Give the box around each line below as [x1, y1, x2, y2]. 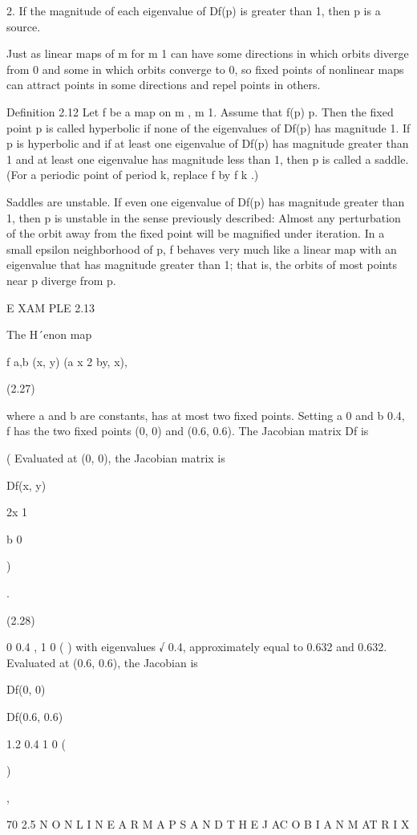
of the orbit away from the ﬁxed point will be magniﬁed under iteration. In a [6, 225, 385, 242]
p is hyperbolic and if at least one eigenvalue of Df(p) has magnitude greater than [6, 135, 409, 152]
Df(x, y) [6, 476, 47, 493]
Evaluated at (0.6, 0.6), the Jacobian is [6, 654, 198, 670]
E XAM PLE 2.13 [6, 299, 95, 316]
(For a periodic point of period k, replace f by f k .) [6, 166, 259, 183]
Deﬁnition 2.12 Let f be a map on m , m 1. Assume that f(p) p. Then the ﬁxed [6, 103, 394, 120]
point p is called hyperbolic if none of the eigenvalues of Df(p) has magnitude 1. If [6, 119, 411, 136]
